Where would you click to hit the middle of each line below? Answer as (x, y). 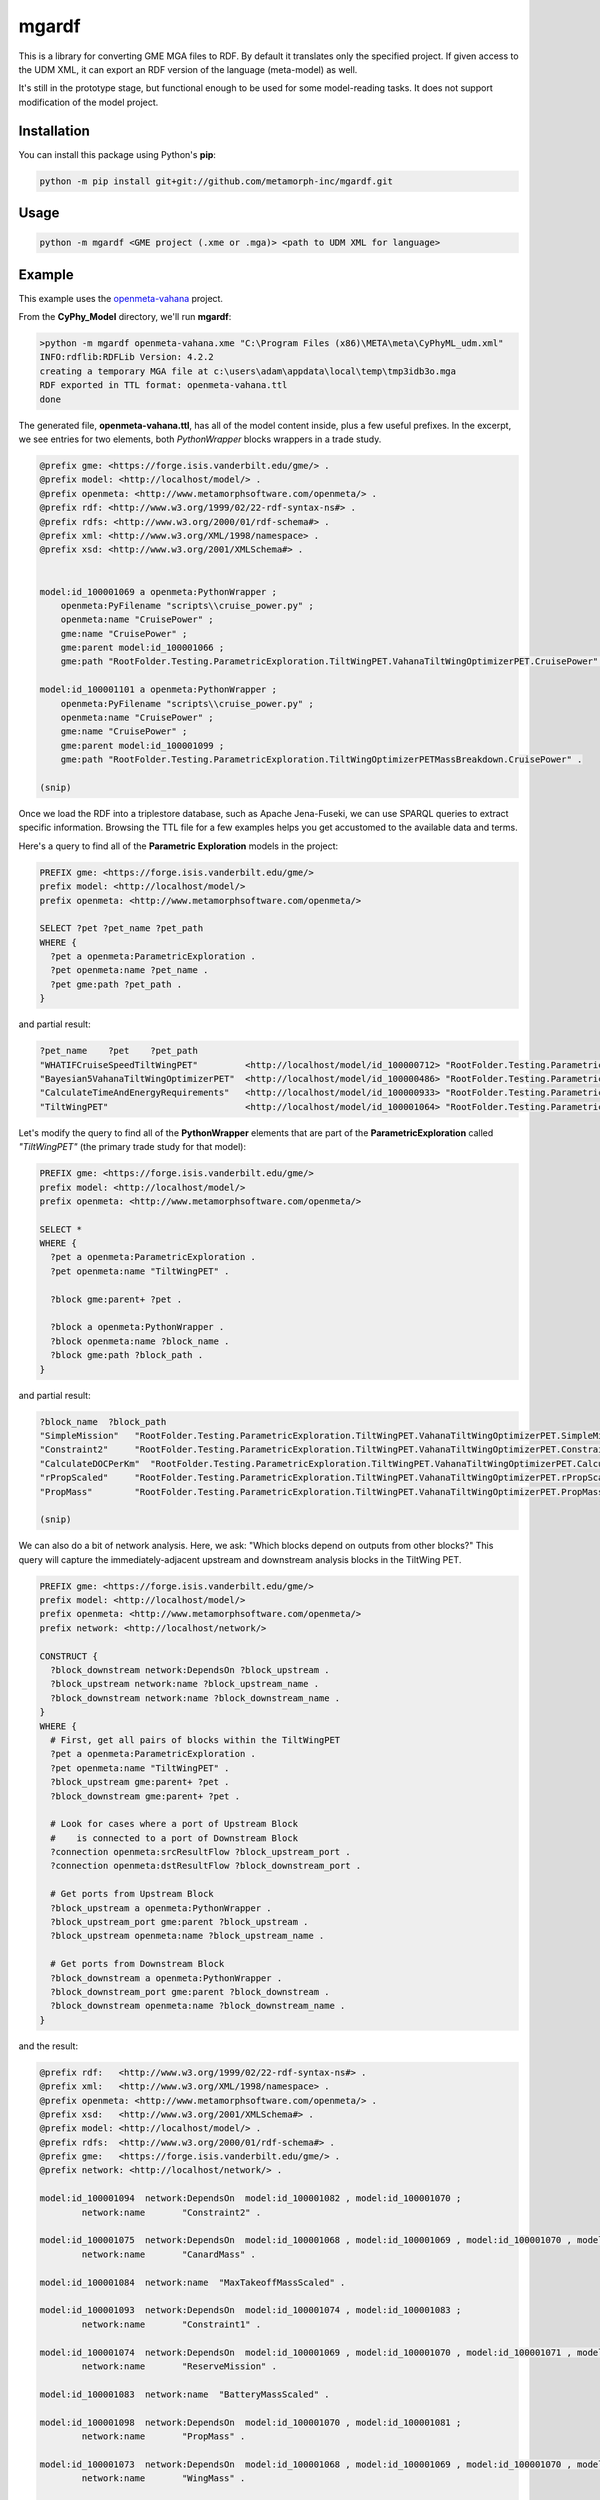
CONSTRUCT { (69, 1656)
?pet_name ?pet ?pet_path (119, 1051)
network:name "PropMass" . (163, 2436)
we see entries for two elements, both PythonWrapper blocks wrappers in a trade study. (200, 439)
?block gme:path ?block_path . (127, 1355)
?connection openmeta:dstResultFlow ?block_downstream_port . (206, 1866)
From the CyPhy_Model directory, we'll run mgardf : (125, 317)
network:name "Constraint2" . (171, 2212)
